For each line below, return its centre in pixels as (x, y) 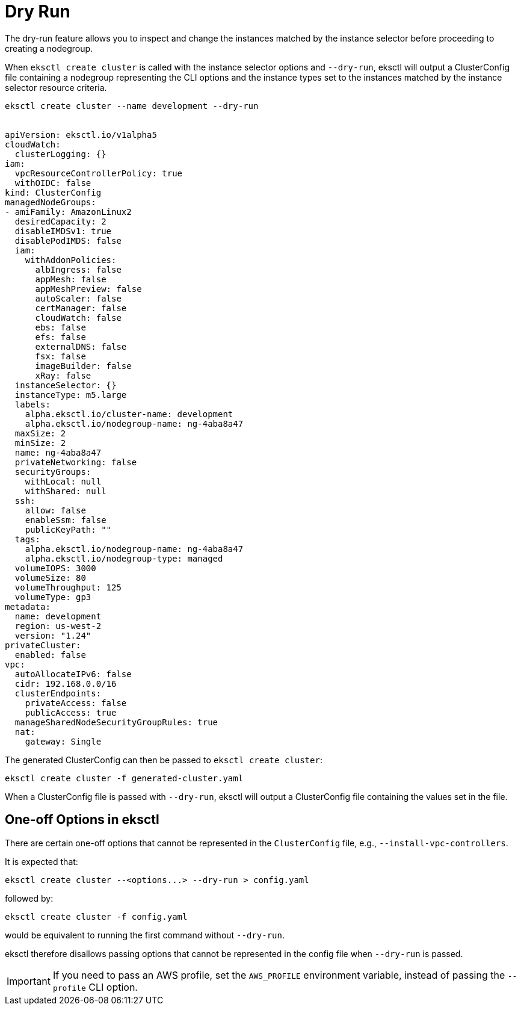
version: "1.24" (53, 635)
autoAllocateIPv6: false (73, 674)
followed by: (29, 898)
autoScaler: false (78, 298)
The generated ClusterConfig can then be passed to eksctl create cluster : (164, 760)
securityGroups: (53, 472)
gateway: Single (63, 741)
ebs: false (60, 327)
